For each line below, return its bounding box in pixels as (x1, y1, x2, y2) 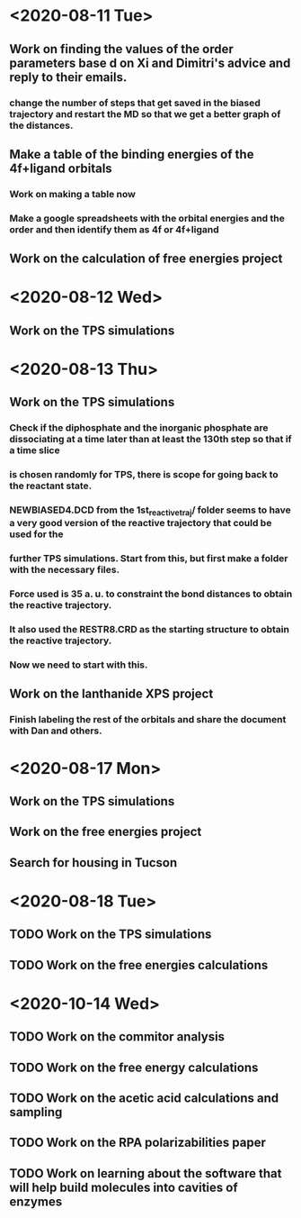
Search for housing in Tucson (9, 855, 178, 870)
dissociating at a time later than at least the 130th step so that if (9, 433, 292, 446)
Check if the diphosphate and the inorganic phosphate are (9, 422, 269, 434)
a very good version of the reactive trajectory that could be (9, 517, 272, 530)
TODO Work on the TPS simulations (9, 927, 212, 942)
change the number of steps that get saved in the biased (9, 96, 261, 109)
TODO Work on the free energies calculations (9, 957, 269, 973)
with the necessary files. (9, 564, 120, 577)
